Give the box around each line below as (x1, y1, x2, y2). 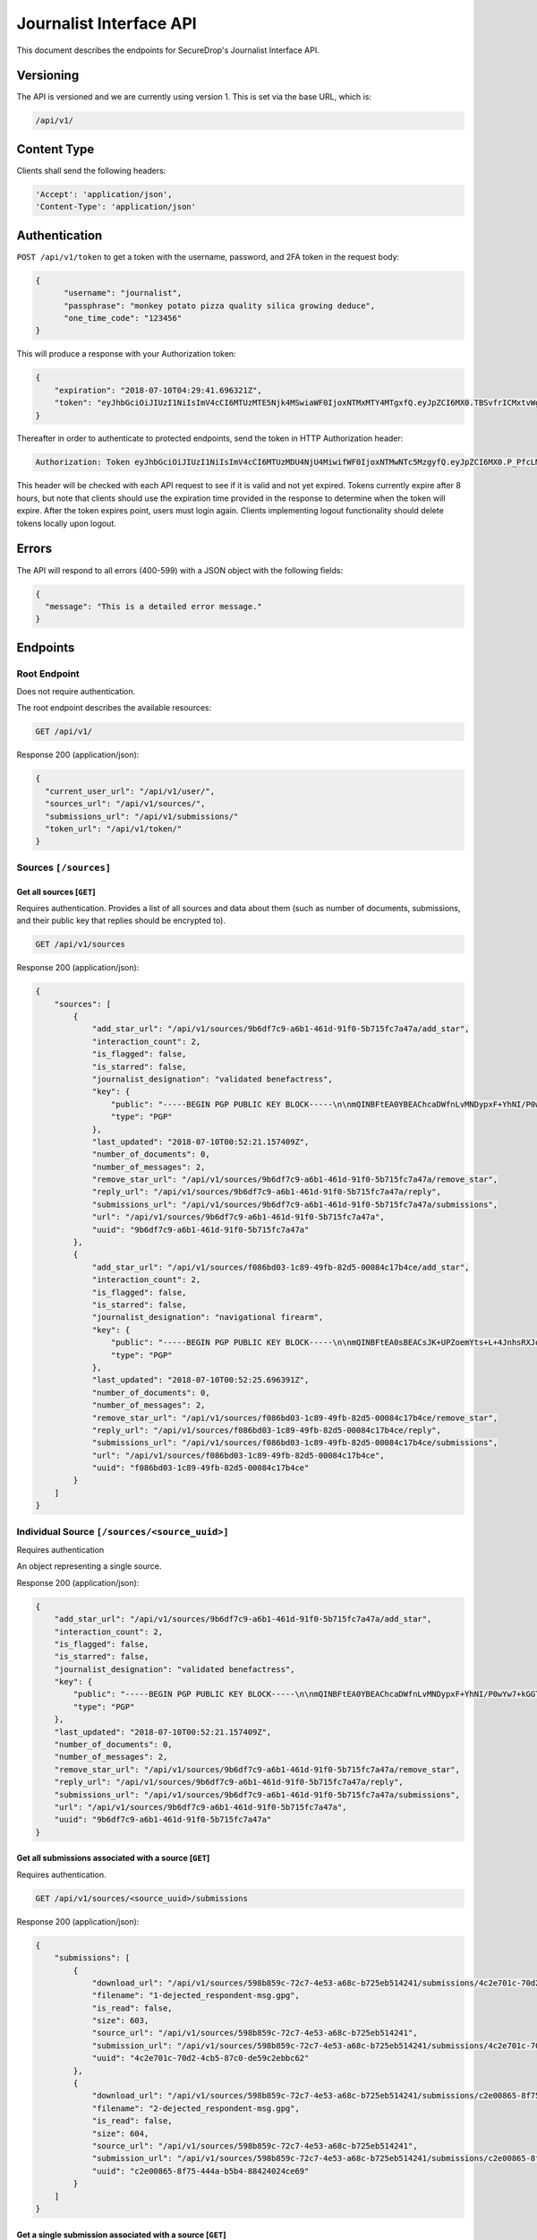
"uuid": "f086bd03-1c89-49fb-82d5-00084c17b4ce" (91, 1463, 310, 1473)
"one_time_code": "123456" (64, 313, 183, 323)
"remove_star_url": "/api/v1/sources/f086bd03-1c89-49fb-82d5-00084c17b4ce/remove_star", (91, 1412, 499, 1423)
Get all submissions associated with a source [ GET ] (16, 1853, 210, 1864)
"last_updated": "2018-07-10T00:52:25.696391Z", (91, 1375, 310, 1385)
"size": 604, (91, 2128, 149, 2139)
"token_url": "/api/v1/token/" (45, 823, 183, 833)
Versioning (16, 68, 80, 83)
